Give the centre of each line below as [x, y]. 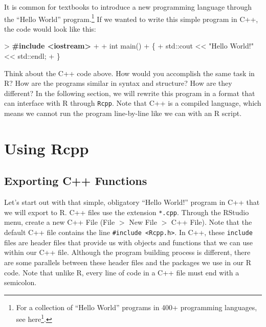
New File [143, 222]
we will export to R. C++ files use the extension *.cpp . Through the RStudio [127, 212]
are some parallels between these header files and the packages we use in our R [128, 262]
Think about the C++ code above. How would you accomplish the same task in [129, 73]
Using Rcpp [47, 148]
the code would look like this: [50, 28]
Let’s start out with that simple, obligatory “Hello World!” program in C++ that [132, 202]
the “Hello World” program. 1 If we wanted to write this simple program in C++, [131, 18]
